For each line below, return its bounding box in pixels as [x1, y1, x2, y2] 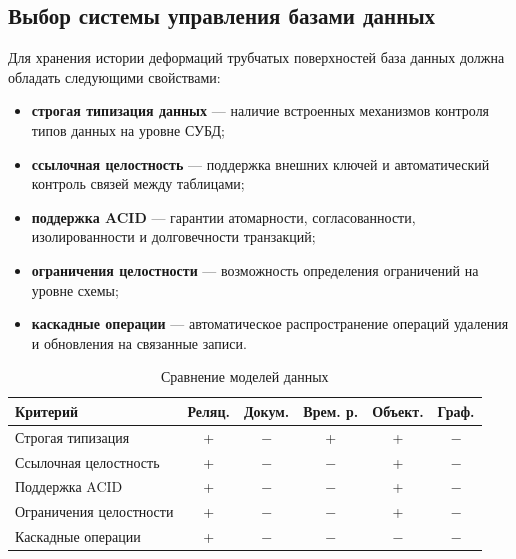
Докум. [243, 400, 290, 421]
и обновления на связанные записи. [31, 332, 247, 353]
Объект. [372, 400, 424, 421]
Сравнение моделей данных [160, 366, 329, 387]
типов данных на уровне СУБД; [31, 119, 225, 140]
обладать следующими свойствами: [8, 66, 221, 87]
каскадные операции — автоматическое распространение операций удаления [31, 313, 509, 334]
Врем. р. [303, 400, 359, 421]
